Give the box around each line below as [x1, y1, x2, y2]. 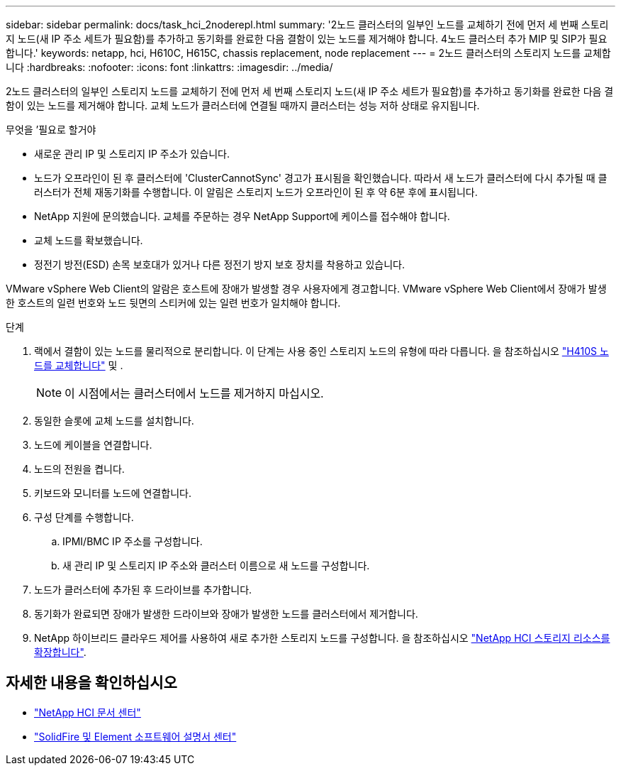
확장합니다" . [34, 646, 86, 658]
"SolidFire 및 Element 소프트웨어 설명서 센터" [34, 730, 237, 743]
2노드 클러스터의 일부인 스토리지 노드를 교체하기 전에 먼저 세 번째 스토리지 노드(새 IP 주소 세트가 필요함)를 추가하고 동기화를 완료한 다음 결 [6, 85, 614, 97]
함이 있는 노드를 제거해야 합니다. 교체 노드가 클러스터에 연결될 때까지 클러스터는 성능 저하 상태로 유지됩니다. [6, 99, 480, 111]
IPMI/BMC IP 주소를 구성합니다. [62, 535, 203, 547]
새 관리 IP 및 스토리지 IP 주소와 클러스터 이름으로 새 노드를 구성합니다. [62, 559, 370, 572]
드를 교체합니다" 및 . [34, 359, 123, 371]
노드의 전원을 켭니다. [34, 463, 125, 475]
